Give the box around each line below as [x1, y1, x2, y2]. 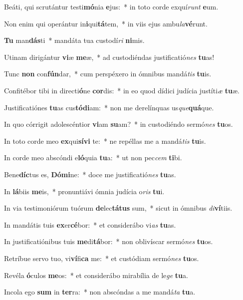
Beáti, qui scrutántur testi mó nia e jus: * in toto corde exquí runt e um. [4, 1, 219, 11]
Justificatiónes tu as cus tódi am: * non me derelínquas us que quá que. [4, 102, 214, 112]
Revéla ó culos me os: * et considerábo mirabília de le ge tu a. [4, 270, 188, 280]
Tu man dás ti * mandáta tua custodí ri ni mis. [4, 35, 145, 45]
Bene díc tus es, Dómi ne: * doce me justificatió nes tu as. [4, 169, 176, 179]
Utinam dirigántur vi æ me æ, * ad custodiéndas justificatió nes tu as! [4, 51, 215, 62]
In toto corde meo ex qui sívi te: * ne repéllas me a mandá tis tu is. [4, 135, 206, 146]
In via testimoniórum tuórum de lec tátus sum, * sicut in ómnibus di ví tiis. [4, 203, 233, 213]
